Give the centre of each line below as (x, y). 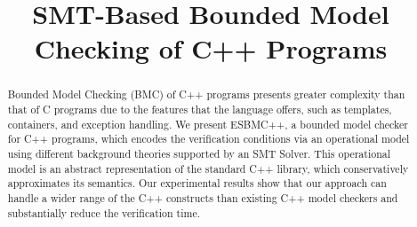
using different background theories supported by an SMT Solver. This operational (199, 153)
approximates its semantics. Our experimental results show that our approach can (197, 183)
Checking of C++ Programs (211, 48)
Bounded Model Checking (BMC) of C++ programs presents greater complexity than (206, 94)
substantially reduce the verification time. (104, 212)
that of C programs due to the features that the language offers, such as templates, (200, 110)
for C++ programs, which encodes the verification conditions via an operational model (208, 139)
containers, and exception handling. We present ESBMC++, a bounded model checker (208, 124)
